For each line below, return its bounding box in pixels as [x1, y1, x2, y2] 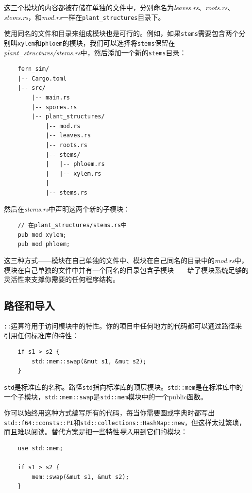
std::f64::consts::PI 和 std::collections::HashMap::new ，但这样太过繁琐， [4, 417, 246, 427]
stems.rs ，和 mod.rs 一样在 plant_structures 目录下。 [4, 12, 165, 22]
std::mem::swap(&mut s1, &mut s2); [32, 358, 147, 365]
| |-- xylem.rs [45, 170, 101, 177]
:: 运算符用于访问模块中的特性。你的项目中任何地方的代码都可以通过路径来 [4, 320, 242, 330]
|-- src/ [17, 84, 46, 92]
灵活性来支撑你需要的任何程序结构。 [4, 274, 119, 284]
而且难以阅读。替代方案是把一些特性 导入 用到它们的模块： [4, 427, 187, 437]
